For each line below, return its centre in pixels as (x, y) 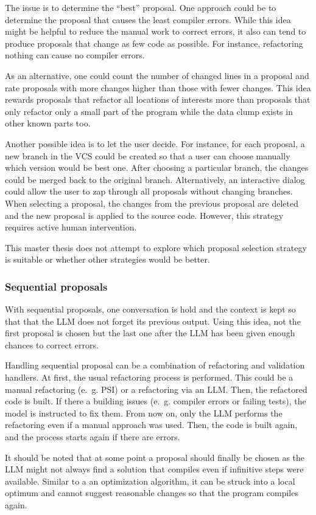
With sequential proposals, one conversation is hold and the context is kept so (150, 309)
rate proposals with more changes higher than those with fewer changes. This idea (158, 87)
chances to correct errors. (52, 344)
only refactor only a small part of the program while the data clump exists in (149, 111)
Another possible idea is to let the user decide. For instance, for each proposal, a (155, 143)
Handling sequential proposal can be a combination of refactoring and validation (155, 365)
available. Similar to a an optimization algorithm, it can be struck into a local (150, 481)
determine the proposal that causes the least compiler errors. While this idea (148, 19)
